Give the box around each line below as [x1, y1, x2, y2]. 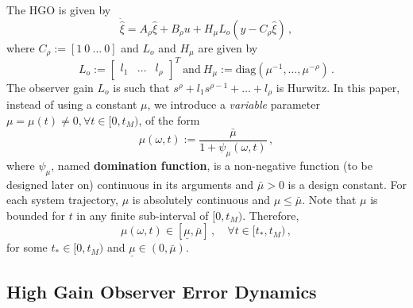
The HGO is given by [6, 2, 111, 17]
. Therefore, [242, 206, 299, 223]
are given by [198, 40, 258, 56]
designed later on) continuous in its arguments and [6, 175, 254, 192]
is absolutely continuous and [132, 191, 271, 208]
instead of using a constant [6, 96, 137, 113]
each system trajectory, [6, 191, 118, 208]
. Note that [302, 191, 357, 208]
